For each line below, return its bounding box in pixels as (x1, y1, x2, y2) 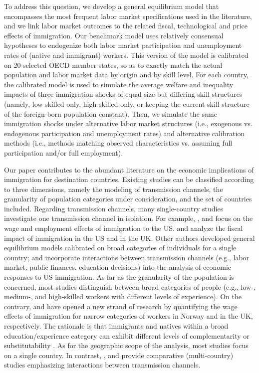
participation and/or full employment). (4, 147, 123, 158)
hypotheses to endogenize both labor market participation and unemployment (4, 40, 242, 50)
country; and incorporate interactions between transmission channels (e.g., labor (4, 252, 250, 262)
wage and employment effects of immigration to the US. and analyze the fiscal (4, 223, 243, 233)
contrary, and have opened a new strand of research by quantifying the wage (4, 301, 238, 311)
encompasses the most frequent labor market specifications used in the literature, (4, 10, 252, 21)
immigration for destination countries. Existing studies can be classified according (4, 174, 254, 185)
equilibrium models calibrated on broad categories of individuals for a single (4, 242, 237, 253)
